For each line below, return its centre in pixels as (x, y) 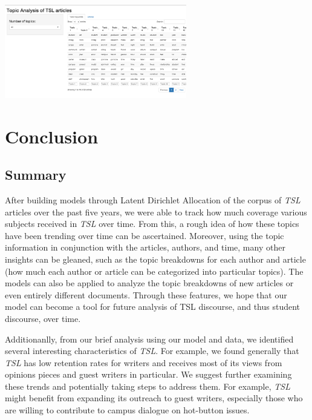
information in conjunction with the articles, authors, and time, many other (145, 247)
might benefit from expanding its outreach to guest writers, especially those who (154, 398)
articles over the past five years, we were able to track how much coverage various (156, 212)
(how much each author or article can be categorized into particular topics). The (154, 271)
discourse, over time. (43, 318)
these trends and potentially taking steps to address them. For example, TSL (148, 386)
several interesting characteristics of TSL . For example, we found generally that (152, 351)
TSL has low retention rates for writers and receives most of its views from (144, 362)
